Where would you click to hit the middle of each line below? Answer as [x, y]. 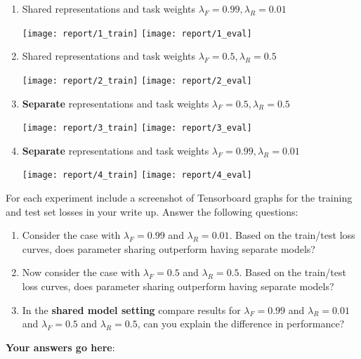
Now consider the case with [81, 272]
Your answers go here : [60, 347]
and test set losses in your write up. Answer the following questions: [152, 211]
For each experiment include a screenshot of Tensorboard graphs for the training [179, 197]
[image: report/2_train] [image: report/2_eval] [137, 80]
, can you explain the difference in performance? [241, 324]
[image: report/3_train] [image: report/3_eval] [137, 128]
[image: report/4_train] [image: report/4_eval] [137, 175]
